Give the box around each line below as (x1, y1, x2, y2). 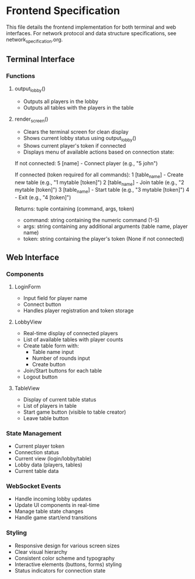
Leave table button (23, 414, 69, 421)
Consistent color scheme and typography (14, 554, 115, 561)
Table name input (32, 348, 74, 355)
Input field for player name (23, 294, 88, 301)
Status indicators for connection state (14, 567, 106, 574)
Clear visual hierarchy (14, 548, 67, 555)
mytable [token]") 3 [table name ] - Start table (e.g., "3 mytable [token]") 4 (14, 186, 190, 195)
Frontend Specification (6, 4, 120, 18)
